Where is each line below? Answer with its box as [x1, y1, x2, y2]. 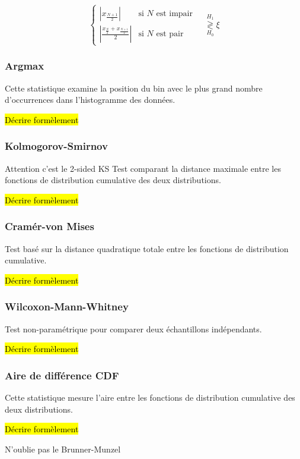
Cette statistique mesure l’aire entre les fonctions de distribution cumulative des [5, 391, 295, 404]
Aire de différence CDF [5, 367, 119, 382]
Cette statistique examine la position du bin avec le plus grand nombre [5, 81, 263, 94]
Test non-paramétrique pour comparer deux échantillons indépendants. [5, 322, 262, 335]
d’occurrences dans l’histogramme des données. [5, 93, 175, 106]
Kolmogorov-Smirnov [5, 139, 108, 153]
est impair [156, 10, 193, 18]
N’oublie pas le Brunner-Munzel [5, 442, 121, 455]
